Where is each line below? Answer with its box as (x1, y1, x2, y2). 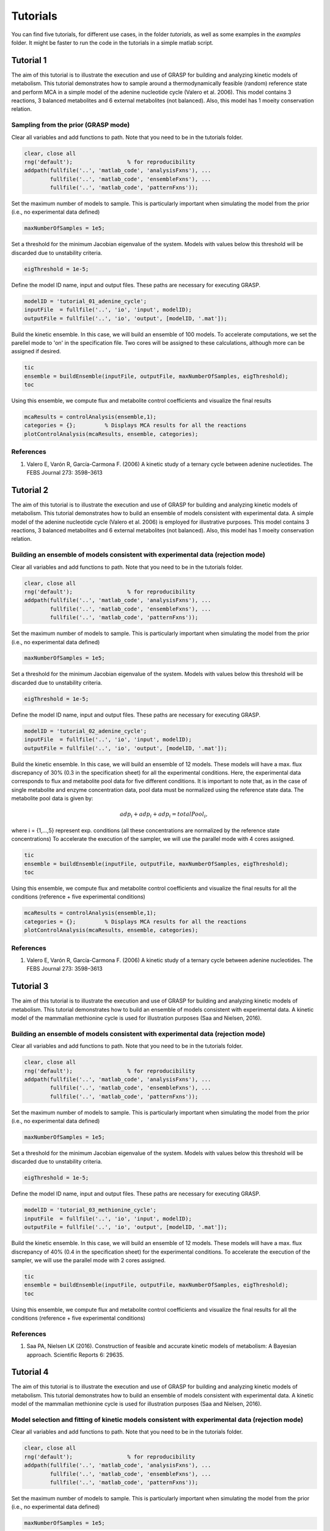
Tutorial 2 (11, 484, 49, 495)
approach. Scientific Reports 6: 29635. (26, 1351, 125, 1358)
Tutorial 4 (11, 1367, 49, 1377)
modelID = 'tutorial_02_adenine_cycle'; (24, 728, 147, 734)
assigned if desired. (11, 348, 61, 355)
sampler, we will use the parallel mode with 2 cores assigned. (11, 1256, 166, 1264)
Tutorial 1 (11, 55, 47, 66)
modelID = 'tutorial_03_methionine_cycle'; (24, 1206, 157, 1214)
